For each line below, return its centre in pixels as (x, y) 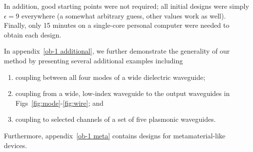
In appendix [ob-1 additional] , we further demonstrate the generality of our (117, 51)
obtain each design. (33, 34)
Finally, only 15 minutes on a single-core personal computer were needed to (117, 25)
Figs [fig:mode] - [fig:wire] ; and (59, 103)
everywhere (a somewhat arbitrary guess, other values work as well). (124, 15)
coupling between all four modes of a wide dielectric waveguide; (110, 77)
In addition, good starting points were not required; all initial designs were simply (126, 6)
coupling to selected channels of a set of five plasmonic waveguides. (116, 119)
